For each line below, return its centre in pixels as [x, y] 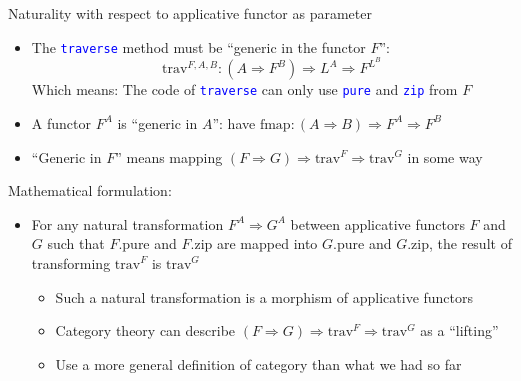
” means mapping [169, 156]
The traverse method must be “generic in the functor [198, 46]
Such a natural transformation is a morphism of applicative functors [264, 296]
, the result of [470, 243]
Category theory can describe [145, 330]
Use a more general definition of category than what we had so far [258, 363]
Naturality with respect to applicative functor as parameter [190, 13]
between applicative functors [377, 223]
